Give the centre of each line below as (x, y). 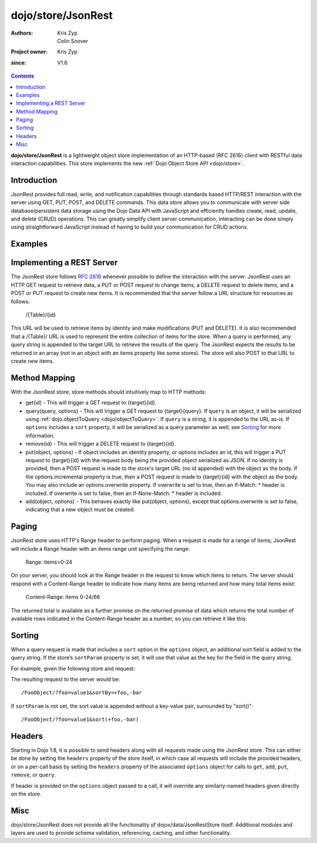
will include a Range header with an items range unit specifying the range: (100, 548)
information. (40, 436)
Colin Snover (73, 41)
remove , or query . (33, 775)
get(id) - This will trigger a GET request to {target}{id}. (91, 403)
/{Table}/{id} (41, 315)
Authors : (22, 33)
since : (18, 62)
